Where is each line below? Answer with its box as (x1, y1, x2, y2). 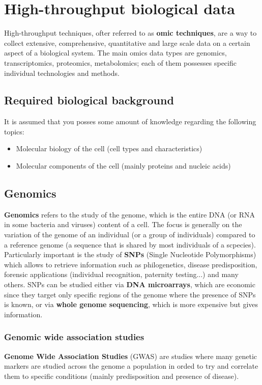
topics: (4, 126, 24, 136)
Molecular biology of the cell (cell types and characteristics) (16, 143, 202, 154)
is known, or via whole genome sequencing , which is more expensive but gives (4, 299, 258, 310)
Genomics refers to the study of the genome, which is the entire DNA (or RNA (4, 209, 255, 219)
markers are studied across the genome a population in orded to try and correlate (4, 361, 258, 371)
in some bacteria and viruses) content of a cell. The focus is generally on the (4, 219, 242, 230)
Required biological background (4, 92, 174, 108)
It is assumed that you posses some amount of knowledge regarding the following (4, 116, 256, 127)
